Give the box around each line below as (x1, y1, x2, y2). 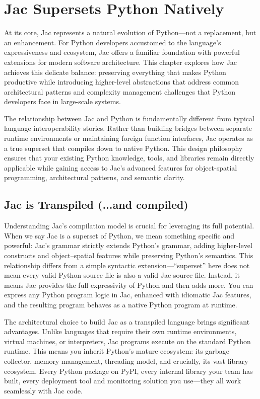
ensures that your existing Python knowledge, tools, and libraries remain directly (4, 152, 254, 163)
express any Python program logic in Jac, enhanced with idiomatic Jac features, (4, 289, 251, 300)
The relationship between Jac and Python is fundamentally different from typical (4, 113, 254, 123)
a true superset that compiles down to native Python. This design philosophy (4, 142, 243, 153)
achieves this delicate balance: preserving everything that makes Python (4, 66, 226, 77)
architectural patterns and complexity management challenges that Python (4, 86, 235, 97)
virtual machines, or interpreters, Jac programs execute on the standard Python (4, 336, 251, 346)
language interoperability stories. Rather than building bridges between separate (4, 123, 252, 133)
